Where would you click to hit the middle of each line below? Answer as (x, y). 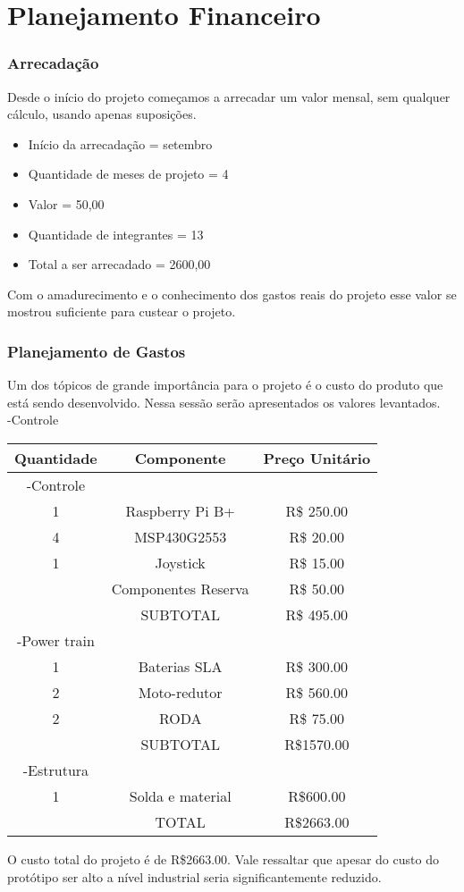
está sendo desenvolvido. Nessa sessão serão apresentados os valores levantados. (224, 402)
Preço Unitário (317, 458)
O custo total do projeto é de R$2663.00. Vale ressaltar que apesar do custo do (223, 858)
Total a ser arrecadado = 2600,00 (119, 264)
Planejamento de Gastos (97, 351)
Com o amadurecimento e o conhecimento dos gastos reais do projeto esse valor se (232, 294)
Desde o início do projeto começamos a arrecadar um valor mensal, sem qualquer (229, 96)
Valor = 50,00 (66, 203)
